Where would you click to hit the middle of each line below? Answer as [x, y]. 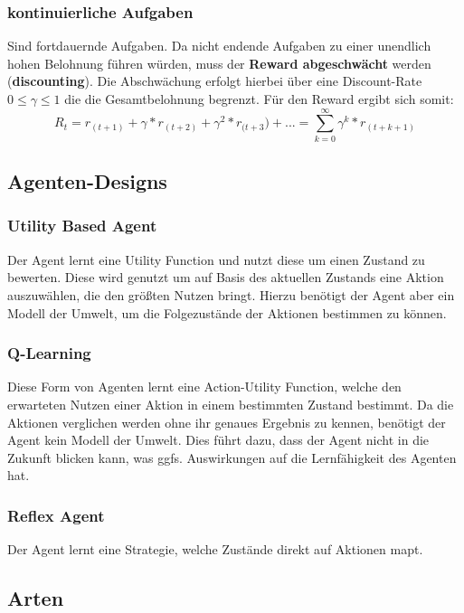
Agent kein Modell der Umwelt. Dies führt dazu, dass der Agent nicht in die [218, 440]
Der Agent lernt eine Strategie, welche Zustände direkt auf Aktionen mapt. [215, 549]
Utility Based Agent [82, 226]
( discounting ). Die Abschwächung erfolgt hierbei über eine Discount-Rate [215, 81]
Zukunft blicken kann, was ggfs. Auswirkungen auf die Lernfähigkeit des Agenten [232, 457]
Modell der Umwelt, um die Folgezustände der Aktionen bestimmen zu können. [227, 312]
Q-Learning [49, 353]
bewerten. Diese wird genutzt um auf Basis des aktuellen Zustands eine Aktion [226, 277]
